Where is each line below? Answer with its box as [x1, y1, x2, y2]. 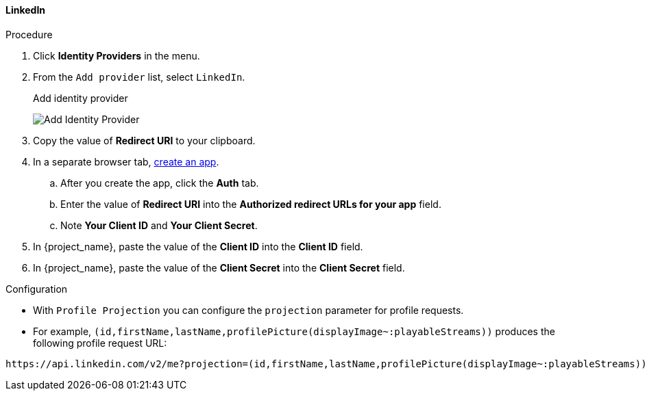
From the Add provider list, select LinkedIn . [33, 70, 245, 83]
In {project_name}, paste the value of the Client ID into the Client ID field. [33, 240, 363, 252]
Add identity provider [33, 92, 128, 104]
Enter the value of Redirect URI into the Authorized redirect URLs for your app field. [60, 198, 441, 210]
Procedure [5, 28, 53, 40]
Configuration [5, 282, 68, 295]
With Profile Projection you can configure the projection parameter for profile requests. [33, 304, 464, 316]
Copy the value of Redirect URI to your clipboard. [33, 134, 256, 146]
